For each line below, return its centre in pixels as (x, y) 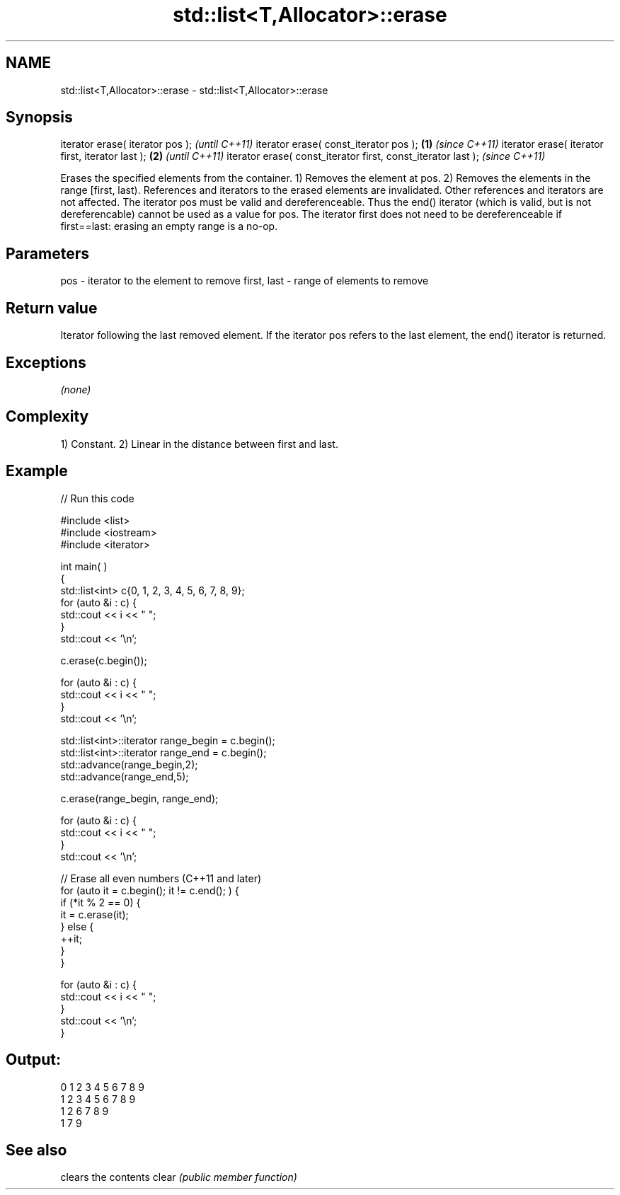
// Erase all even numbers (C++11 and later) (161, 878)
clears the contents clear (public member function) (179, 1177)
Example (37, 471)
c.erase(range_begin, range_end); (139, 798)
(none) (76, 389)
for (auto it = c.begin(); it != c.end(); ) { (150, 890)
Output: (33, 1060)
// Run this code (97, 498)
